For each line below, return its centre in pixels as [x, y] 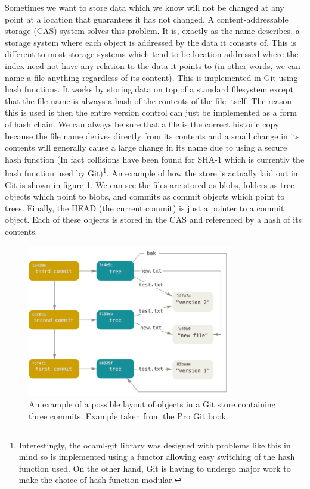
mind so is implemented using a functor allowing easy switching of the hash [157, 457]
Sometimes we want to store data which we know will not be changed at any [145, 7]
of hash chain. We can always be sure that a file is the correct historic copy [142, 124]
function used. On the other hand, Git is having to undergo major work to [155, 468]
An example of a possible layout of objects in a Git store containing [152, 404]
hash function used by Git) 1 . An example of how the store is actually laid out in [151, 172]
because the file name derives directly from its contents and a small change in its [152, 136]
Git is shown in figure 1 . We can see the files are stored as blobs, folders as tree [150, 184]
